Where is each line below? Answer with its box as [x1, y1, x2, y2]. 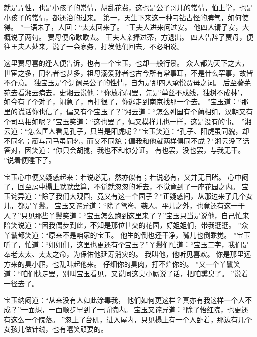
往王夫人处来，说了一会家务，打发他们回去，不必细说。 [4, 41, 184, 51]
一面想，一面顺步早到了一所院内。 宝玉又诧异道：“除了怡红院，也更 [21, 304, 241, 315]
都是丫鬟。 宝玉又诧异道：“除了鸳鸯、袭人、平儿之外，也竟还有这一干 [17, 200, 245, 211]
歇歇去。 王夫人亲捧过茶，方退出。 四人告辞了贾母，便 [75, 31, 253, 42]
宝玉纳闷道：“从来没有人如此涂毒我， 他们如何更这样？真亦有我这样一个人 [4, 294, 245, 305]
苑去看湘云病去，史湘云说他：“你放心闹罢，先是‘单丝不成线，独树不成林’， [4, 87, 247, 97]
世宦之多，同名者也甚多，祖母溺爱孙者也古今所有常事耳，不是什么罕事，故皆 [4, 67, 253, 78]
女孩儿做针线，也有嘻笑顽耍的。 [4, 324, 108, 334]
